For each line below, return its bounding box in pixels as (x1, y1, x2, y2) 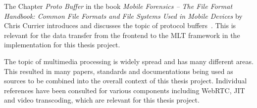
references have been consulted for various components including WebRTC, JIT (4, 85, 245, 95)
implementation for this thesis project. (4, 39, 120, 50)
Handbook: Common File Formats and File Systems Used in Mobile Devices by (4, 10, 243, 21)
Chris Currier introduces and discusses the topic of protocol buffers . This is (4, 20, 236, 31)
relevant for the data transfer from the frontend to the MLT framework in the (4, 30, 240, 40)
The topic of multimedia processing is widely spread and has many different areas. (4, 56, 254, 66)
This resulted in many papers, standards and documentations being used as (4, 66, 233, 76)
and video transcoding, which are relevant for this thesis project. (4, 95, 200, 105)
